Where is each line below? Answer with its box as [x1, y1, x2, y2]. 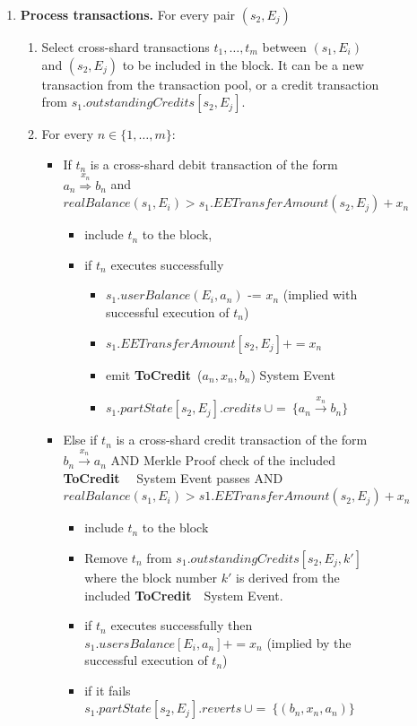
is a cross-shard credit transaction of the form [116, 430, 368, 449]
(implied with [282, 285, 358, 304]
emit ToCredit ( [105, 365, 203, 384]
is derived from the [236, 567, 340, 586]
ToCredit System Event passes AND [63, 468, 283, 487]
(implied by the [266, 633, 352, 652]
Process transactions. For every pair [20, 5, 236, 23]
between [262, 38, 307, 56]
